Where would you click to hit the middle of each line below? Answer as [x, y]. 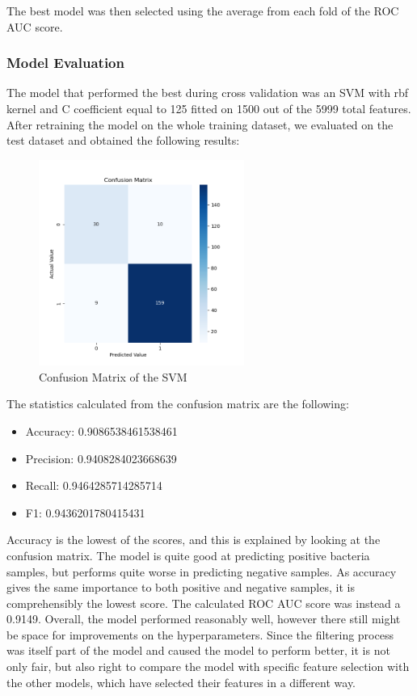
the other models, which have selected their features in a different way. [181, 682]
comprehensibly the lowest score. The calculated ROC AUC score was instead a [204, 603]
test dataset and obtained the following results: [123, 140]
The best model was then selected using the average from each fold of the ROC [203, 11]
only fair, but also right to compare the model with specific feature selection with [208, 666]
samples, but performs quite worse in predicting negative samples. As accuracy [202, 571]
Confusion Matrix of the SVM [113, 376]
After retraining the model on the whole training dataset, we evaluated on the [200, 124]
